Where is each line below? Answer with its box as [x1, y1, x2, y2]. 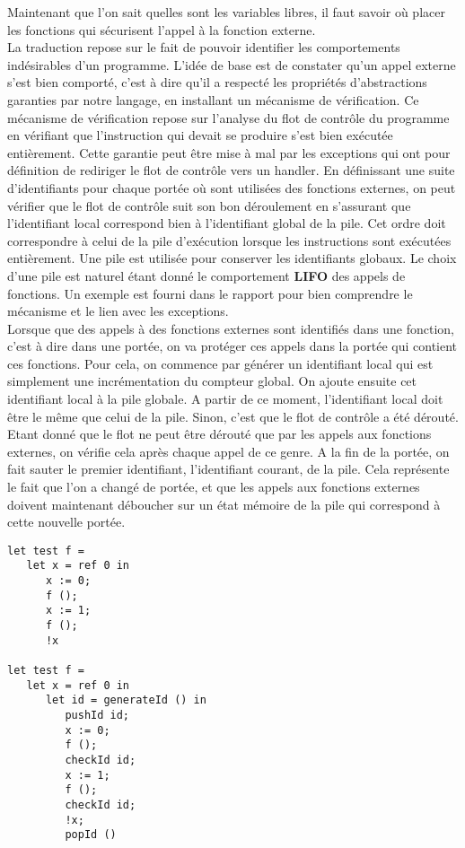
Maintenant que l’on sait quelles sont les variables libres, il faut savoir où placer [7, 3, 445, 21]
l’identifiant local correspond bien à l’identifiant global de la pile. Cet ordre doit [7, 214, 446, 232]
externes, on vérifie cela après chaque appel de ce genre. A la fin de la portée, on [7, 441, 450, 460]
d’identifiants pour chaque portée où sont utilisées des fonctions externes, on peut [7, 178, 456, 197]
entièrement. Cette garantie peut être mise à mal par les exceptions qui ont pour [7, 143, 451, 162]
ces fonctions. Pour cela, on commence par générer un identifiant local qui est [7, 354, 434, 372]
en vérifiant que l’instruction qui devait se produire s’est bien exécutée [7, 126, 393, 144]
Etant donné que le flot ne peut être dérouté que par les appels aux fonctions [7, 424, 432, 443]
